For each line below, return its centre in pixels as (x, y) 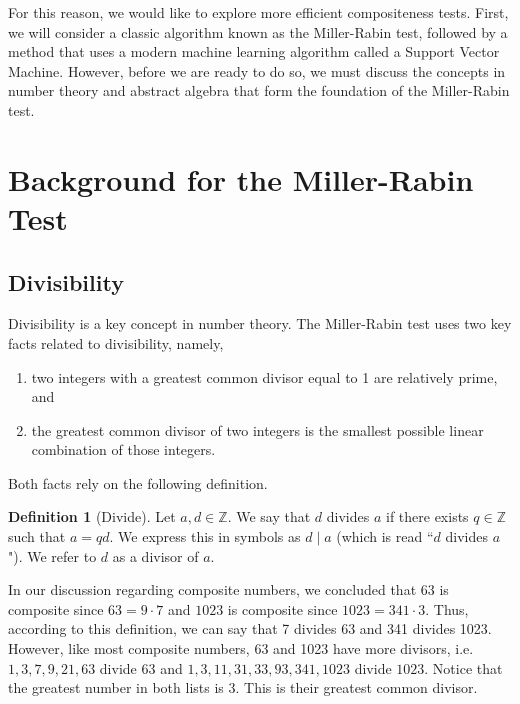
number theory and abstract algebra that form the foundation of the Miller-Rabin (259, 90)
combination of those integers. (123, 449)
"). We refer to (52, 555)
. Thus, (447, 608)
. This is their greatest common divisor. (356, 687)
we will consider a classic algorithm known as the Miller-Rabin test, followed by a (258, 31)
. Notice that (463, 667)
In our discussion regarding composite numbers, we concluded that (212, 589)
